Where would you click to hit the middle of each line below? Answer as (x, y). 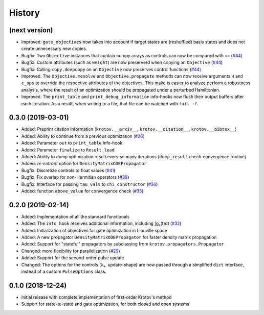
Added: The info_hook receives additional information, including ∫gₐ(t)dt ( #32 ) (101, 223)
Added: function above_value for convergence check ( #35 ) (82, 191)
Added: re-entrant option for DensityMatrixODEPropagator (84, 164)
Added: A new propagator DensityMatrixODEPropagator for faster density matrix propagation (119, 237)
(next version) (31, 30)
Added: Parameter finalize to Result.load (68, 150)
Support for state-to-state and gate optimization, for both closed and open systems (105, 304)
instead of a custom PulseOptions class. (64, 271)
